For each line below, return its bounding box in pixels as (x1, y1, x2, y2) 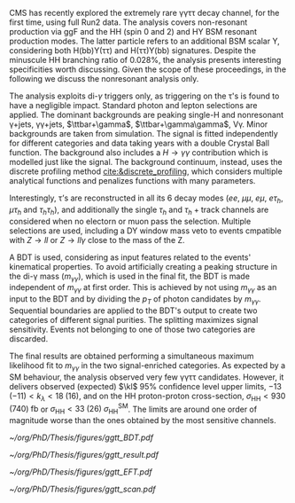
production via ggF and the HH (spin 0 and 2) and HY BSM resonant (9, 27, 258, 36)
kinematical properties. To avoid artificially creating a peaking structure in (9, 261, 277, 271)
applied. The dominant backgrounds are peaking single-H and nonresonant (9, 110, 283, 120)
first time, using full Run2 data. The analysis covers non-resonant (9, 17, 248, 28)
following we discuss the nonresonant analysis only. (9, 74, 199, 83)
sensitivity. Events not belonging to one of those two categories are (9, 324, 255, 334)
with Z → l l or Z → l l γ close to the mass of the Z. (9, 234, 185, 245)
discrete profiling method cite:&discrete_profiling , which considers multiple (9, 166, 283, 177)
